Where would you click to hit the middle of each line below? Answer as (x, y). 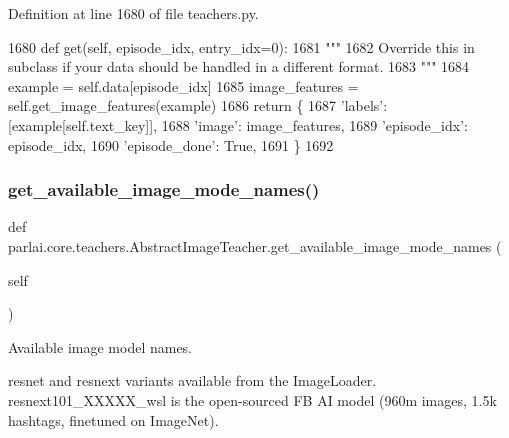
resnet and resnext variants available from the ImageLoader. (192, 380)
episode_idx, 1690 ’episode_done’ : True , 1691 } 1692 (171, 144)
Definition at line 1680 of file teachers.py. (133, 13)
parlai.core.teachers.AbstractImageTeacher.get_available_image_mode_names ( (255, 245)
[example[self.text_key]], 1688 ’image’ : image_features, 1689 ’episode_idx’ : (238, 124)
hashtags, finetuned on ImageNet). (113, 419)
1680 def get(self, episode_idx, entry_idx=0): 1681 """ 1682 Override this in (241, 46)
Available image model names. (100, 346)
